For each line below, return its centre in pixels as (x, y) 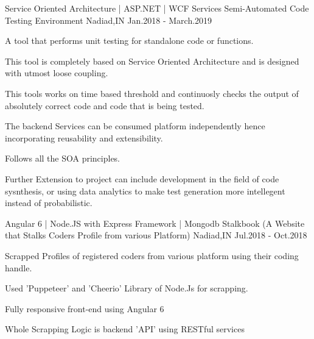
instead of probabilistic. (49, 203)
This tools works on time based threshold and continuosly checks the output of (152, 93)
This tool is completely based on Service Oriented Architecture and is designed (152, 61)
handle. (19, 267)
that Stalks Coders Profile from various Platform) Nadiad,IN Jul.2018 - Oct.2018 (156, 235)
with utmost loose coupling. (57, 73)
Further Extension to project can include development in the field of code (142, 178)
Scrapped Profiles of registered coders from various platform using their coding (152, 255)
